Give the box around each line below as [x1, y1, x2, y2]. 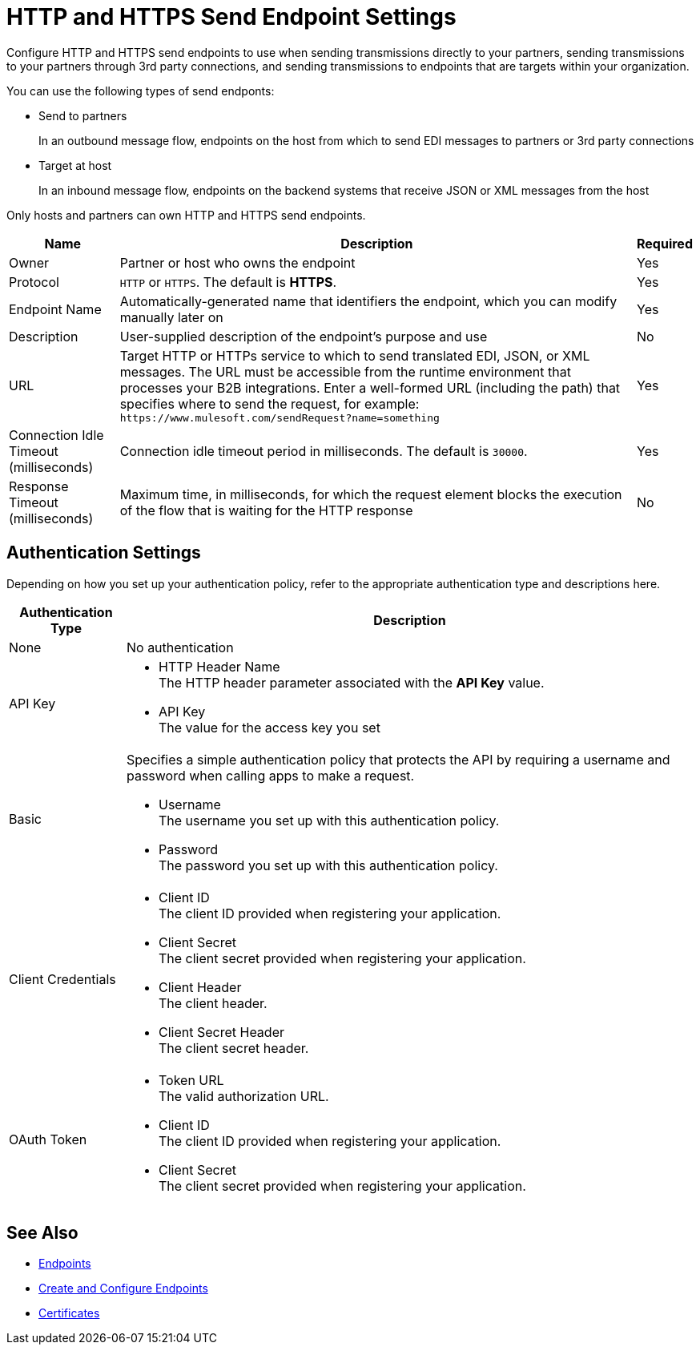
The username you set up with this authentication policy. [158, 812, 500, 829]
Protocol [9, 273, 59, 290]
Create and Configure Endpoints [38, 1281, 208, 1296]
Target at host [38, 158, 112, 172]
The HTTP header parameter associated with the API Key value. [158, 674, 545, 691]
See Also [6, 1223, 78, 1244]
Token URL [158, 1071, 224, 1088]
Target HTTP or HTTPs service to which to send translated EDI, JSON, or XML [119, 347, 590, 364]
